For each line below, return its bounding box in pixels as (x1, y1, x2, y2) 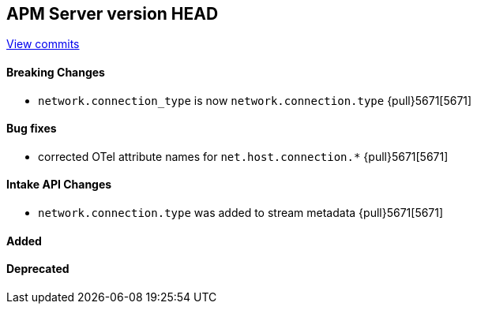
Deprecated (6, 262, 69, 276)
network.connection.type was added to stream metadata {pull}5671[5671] (38, 206, 444, 220)
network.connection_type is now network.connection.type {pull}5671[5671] (38, 93, 472, 107)
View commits (6, 37, 80, 51)
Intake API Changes (6, 177, 112, 192)
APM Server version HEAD (6, 4, 219, 24)
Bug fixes (6, 121, 57, 136)
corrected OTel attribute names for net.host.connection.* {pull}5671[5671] (38, 149, 449, 163)
